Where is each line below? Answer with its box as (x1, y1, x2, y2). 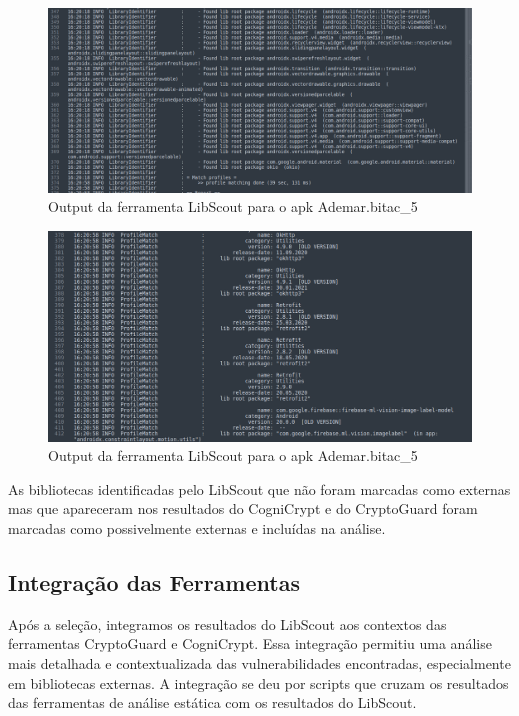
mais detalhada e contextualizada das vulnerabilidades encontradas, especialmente (8, 652, 511, 673)
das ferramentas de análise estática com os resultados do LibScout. (8, 692, 417, 713)
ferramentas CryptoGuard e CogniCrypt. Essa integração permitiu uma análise (8, 633, 492, 654)
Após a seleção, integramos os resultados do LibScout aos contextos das (8, 613, 447, 634)
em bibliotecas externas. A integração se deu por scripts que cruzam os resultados (8, 672, 509, 693)
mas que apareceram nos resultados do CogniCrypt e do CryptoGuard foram (8, 498, 478, 519)
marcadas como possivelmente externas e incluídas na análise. (8, 517, 386, 538)
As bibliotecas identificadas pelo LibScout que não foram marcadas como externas (8, 478, 511, 499)
